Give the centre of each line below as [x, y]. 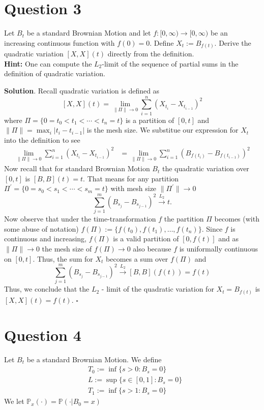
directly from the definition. [151, 54]
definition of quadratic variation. [55, 73]
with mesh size [134, 188]
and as [228, 239]
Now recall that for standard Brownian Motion [77, 168]
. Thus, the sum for [63, 258]
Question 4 [43, 335]
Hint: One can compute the [48, 63]
